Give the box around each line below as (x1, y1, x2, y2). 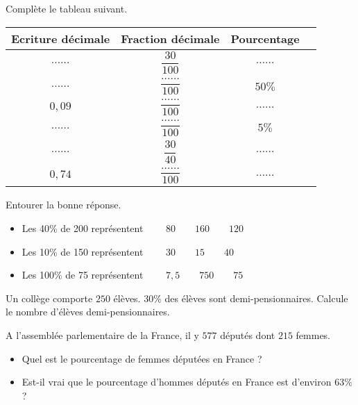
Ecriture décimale (11, 30, 110, 47)
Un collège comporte (6, 290, 93, 305)
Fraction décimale (121, 30, 220, 47)
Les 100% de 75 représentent (22, 267, 144, 282)
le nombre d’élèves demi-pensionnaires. (6, 304, 170, 319)
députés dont (220, 327, 275, 342)
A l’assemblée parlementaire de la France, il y (6, 327, 199, 342)
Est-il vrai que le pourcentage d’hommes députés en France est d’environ (22, 374, 332, 389)
